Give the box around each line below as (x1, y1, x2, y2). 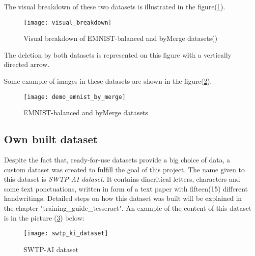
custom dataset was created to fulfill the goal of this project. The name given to (4, 164, 245, 174)
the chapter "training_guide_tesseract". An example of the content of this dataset (4, 203, 252, 213)
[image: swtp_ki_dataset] (24, 230, 108, 237)
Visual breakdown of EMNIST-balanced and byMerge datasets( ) (24, 33, 218, 43)
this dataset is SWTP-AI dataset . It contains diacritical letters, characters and (4, 174, 240, 184)
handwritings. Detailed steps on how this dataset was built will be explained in (4, 193, 242, 203)
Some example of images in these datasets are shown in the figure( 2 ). (4, 76, 212, 86)
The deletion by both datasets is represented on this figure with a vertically (4, 49, 231, 60)
